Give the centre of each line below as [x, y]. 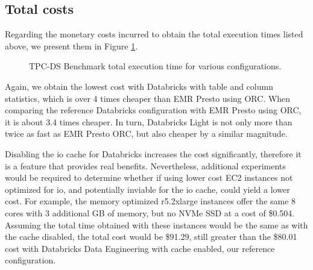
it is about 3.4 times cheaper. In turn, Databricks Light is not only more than [149, 121]
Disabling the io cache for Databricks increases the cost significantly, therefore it [153, 153]
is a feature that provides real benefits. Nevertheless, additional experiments [145, 165]
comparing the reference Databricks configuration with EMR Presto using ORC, [153, 110]
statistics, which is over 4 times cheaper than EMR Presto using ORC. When [148, 98]
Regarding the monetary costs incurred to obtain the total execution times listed [154, 34]
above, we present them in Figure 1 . [71, 46]
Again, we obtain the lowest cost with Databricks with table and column [139, 86]
